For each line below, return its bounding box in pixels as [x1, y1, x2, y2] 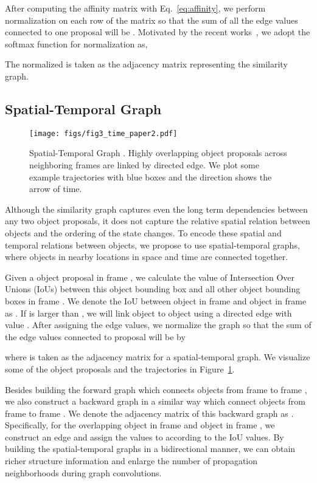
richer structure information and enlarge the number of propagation [5, 454, 258, 467]
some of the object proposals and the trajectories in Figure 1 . [5, 362, 235, 375]
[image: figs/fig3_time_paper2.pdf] [29, 129, 178, 138]
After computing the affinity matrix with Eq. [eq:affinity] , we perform [5, 2, 266, 14]
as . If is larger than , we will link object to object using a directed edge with [5, 306, 292, 319]
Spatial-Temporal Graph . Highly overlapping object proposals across [29, 146, 287, 159]
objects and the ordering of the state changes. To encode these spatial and [5, 226, 282, 239]
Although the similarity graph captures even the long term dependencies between [5, 202, 308, 215]
